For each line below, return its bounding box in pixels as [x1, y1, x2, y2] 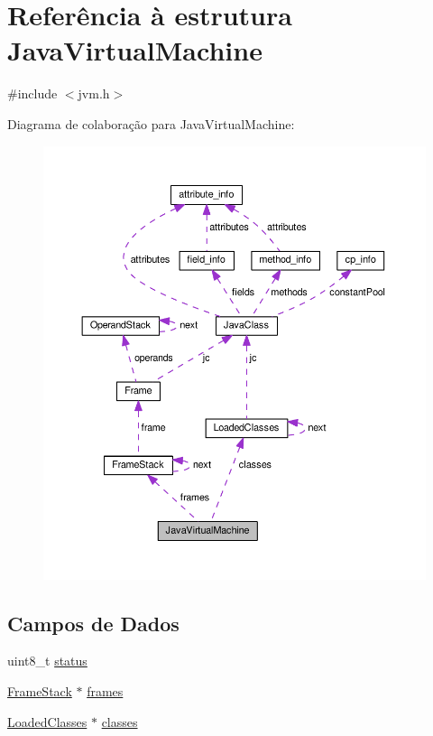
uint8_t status [7, 651, 88, 670]
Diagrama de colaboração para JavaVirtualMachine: [7, 114, 295, 133]
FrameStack [7, 681, 72, 700]
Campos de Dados [7, 609, 180, 637]
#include [7, 84, 58, 103]
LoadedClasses [7, 712, 88, 731]
